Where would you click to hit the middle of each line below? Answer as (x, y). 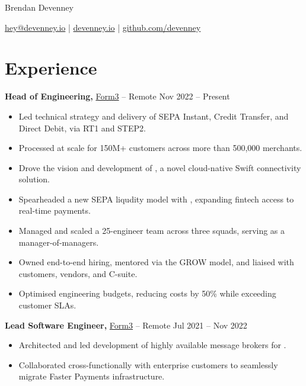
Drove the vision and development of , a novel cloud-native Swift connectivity (160, 167)
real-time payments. (55, 210)
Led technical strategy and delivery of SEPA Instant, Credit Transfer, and (154, 116)
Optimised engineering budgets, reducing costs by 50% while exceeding (147, 293)
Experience (51, 68)
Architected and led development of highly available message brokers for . (152, 345)
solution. (34, 179)
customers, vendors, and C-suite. (78, 273)
